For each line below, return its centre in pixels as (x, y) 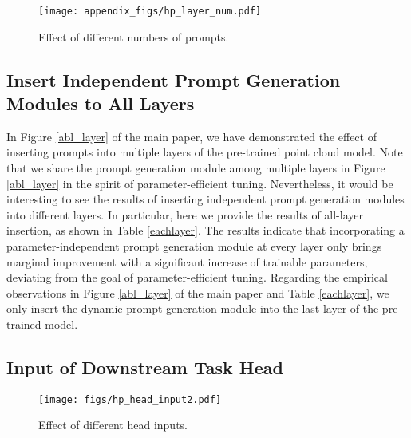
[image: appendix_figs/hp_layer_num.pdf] (150, 11)
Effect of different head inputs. (113, 425)
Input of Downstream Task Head (145, 367)
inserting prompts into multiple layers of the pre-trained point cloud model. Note (205, 152)
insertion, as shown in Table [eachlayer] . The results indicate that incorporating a (205, 230)
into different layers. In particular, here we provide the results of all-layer (185, 214)
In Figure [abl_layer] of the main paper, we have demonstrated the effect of (192, 136)
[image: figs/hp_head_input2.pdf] (130, 399)
